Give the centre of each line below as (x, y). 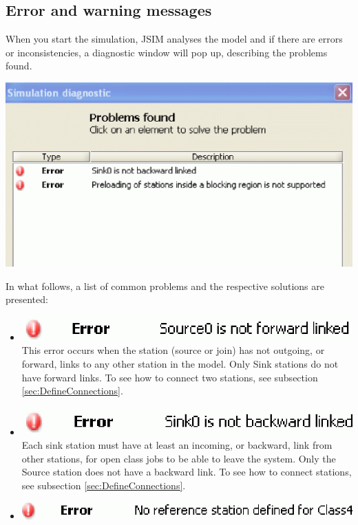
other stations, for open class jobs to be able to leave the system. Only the (179, 458)
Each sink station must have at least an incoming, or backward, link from (177, 445)
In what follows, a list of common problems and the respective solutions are (165, 286)
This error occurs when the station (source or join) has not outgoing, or (173, 350)
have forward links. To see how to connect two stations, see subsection (170, 377)
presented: (27, 299)
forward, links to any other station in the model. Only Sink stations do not (180, 363)
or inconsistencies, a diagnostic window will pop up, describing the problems (167, 52)
